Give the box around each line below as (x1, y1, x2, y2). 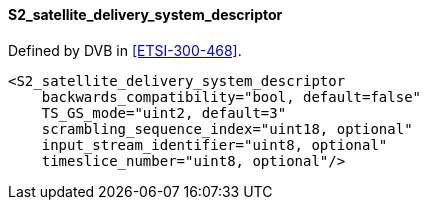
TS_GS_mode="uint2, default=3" (41, 104, 287, 121)
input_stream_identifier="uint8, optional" (41, 136, 388, 153)
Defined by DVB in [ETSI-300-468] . (8, 41, 242, 59)
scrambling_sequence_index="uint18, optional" (41, 120, 413, 137)
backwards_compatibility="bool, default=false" (41, 88, 422, 105)
